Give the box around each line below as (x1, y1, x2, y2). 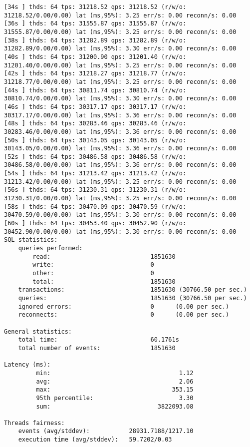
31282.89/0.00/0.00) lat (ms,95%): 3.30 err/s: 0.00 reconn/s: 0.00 (4, 45, 237, 52)
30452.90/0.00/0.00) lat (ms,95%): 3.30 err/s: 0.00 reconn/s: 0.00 (4, 228, 237, 235)
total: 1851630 (32, 278, 176, 285)
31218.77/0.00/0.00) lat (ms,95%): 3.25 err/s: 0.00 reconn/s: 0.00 (4, 78, 237, 85)
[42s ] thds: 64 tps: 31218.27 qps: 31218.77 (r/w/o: (4, 70, 187, 77)
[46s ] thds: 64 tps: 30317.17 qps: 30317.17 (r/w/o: (4, 103, 187, 110)
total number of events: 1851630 (18, 344, 176, 352)
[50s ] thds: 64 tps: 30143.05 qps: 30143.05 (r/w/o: (4, 136, 187, 144)
